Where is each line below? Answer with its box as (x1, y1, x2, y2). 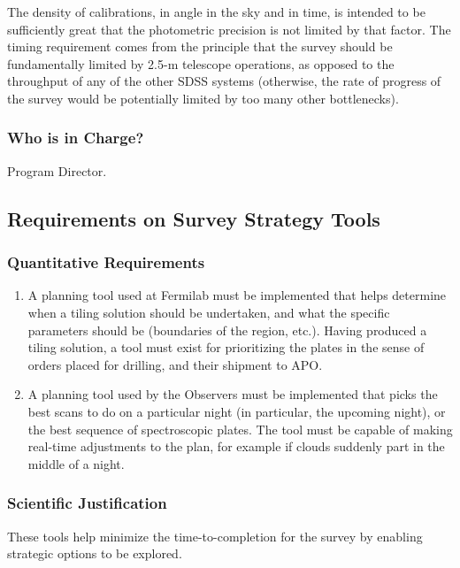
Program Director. (7, 161, 107, 180)
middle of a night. (27, 454, 125, 472)
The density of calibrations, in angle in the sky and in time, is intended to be (7, 3, 425, 20)
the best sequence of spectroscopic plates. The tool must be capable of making (27, 419, 453, 438)
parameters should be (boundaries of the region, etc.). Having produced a (27, 320, 427, 339)
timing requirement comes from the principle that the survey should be (7, 37, 393, 56)
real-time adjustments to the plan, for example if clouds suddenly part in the (27, 437, 445, 456)
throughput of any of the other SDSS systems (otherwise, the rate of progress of (7, 72, 441, 90)
